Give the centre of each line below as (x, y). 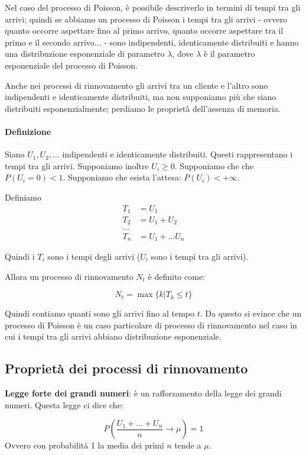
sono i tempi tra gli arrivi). (200, 256)
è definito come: (177, 276)
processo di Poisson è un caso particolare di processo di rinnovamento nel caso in (151, 325)
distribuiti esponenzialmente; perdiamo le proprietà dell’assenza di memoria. (143, 108)
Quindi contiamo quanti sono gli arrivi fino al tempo (100, 313)
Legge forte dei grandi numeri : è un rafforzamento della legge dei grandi (143, 393)
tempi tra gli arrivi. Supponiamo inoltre (77, 165)
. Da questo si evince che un (251, 313)
